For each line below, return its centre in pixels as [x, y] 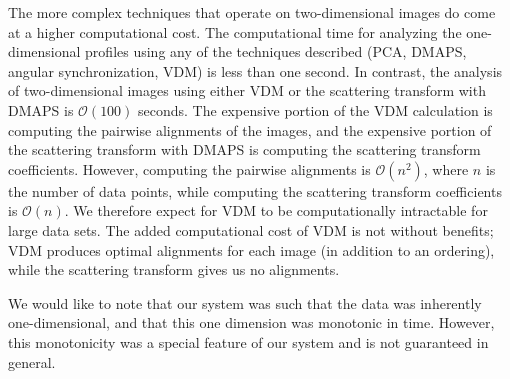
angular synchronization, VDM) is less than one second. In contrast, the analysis [255, 70]
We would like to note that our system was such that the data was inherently [245, 302]
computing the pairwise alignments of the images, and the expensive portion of [250, 129]
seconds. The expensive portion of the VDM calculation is [315, 109]
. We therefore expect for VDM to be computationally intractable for [276, 210]
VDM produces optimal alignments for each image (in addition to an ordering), [251, 249]
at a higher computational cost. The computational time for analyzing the [235, 31]
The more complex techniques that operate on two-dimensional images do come [252, 12]
